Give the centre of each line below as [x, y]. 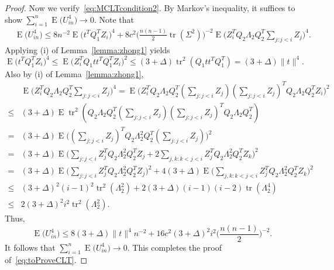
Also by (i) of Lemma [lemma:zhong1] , [74, 73]
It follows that [30, 247]
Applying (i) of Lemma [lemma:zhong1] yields [87, 49]
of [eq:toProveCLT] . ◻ [46, 260]
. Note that [114, 19]
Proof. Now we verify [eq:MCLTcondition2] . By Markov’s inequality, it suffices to [150, 8]
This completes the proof [177, 247]
